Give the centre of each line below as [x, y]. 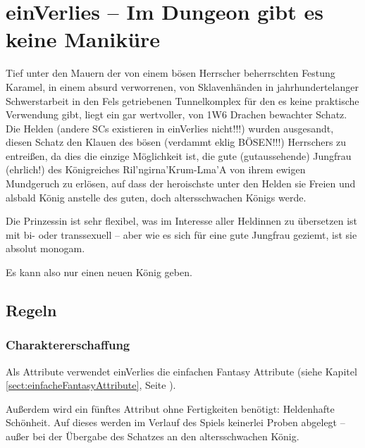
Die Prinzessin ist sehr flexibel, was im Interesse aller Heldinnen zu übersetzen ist [181, 221]
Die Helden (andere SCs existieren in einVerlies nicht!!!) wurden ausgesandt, [170, 128]
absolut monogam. [45, 248]
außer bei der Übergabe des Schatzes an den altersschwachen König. [153, 436]
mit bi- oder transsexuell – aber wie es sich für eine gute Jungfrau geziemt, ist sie [181, 234]
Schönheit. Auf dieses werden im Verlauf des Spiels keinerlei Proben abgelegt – [175, 422]
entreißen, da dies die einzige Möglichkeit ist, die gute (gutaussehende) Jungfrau [179, 155]
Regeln [31, 310]
